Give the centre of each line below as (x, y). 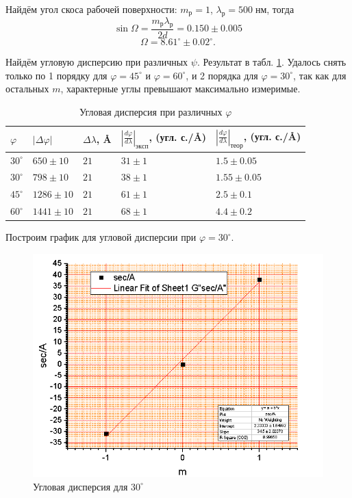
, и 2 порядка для (222, 75)
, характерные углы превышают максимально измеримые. (180, 89)
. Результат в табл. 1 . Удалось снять (272, 62)
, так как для (320, 75)
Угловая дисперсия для (80, 486)
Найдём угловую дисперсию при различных (97, 62)
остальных (27, 89)
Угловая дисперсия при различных (151, 111)
